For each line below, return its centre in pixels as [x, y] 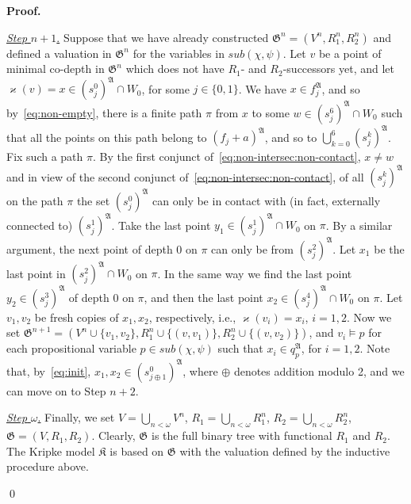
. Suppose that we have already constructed [163, 37]
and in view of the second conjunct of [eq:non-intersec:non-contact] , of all [185, 176]
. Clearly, [113, 435]
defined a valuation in [59, 53]
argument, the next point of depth [90, 248]
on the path [35, 200]
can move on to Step [56, 390]
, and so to [291, 137]
